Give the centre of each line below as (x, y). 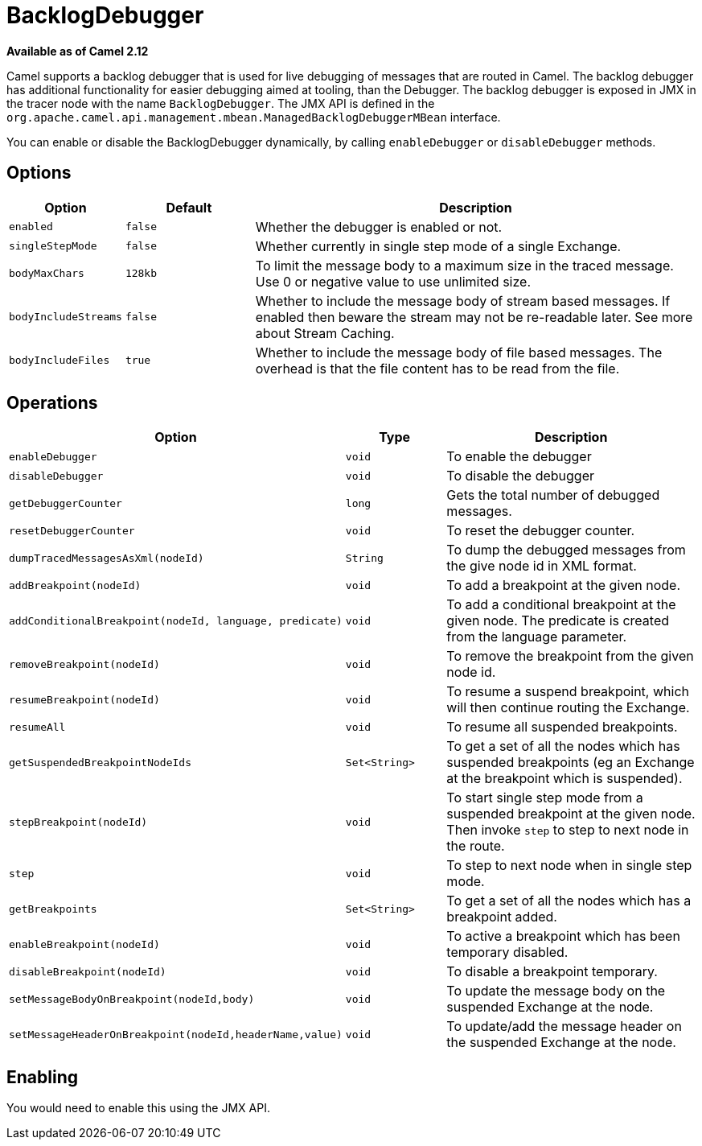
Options (39, 173)
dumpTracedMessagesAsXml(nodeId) (107, 558)
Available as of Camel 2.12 (78, 51)
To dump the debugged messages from (566, 550)
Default (189, 207)
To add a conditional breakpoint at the (561, 605)
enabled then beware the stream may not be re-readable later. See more (474, 317)
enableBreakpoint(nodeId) (84, 944)
